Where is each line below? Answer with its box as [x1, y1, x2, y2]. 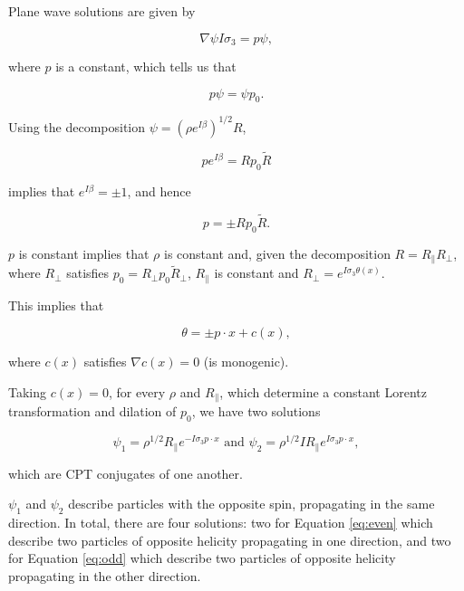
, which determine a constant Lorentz [219, 382, 427, 401]
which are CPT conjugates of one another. [8, 463, 243, 482]
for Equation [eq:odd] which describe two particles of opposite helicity [8, 548, 396, 567]
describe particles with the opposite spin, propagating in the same [68, 494, 435, 513]
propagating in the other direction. [8, 566, 201, 585]
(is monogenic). [203, 352, 289, 371]
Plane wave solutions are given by [8, 2, 196, 20]
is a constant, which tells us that [55, 57, 237, 76]
